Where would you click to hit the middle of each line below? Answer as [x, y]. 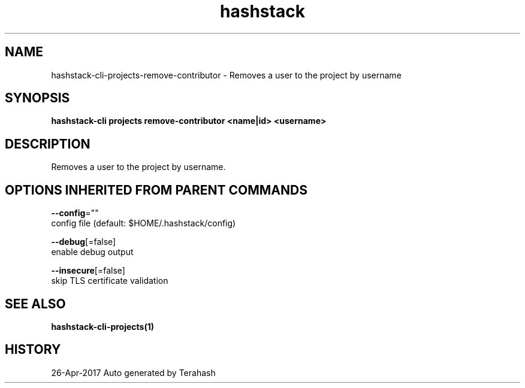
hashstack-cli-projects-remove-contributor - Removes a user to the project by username [226, 75]
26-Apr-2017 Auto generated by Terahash [133, 372]
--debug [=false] [84, 242]
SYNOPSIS [37, 98]
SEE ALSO [35, 304]
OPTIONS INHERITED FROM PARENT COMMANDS [156, 190]
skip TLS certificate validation [110, 281]
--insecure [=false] [88, 271]
